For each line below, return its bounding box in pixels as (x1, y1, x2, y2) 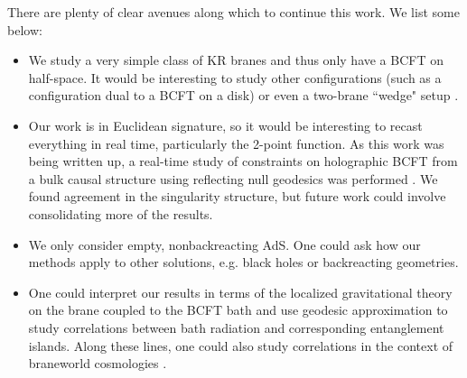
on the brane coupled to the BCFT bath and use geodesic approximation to (28, 300, 448, 319)
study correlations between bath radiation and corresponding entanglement (28, 318, 444, 337)
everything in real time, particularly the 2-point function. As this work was (28, 134, 444, 152)
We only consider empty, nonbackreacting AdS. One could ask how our (28, 235, 421, 254)
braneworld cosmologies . (28, 354, 167, 373)
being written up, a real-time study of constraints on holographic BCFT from (28, 152, 458, 171)
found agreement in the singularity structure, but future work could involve (28, 187, 446, 206)
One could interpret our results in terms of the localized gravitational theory (28, 282, 453, 301)
